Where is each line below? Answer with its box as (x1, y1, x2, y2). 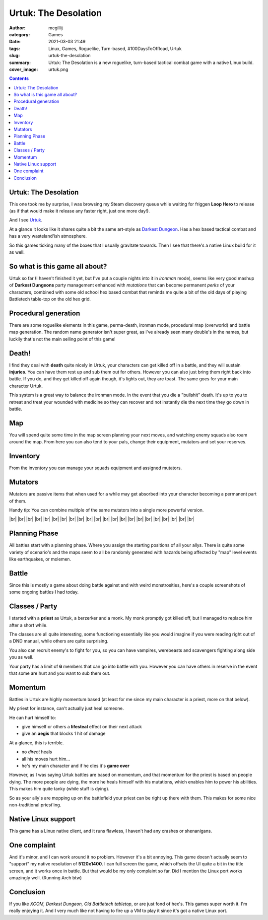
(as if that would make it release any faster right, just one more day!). (9, 208, 150, 214)
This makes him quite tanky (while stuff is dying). (9, 786, 110, 792)
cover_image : (9, 66, 38, 72)
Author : (9, 25, 26, 31)
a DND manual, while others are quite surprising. (9, 638, 109, 644)
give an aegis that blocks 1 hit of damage (21, 730, 106, 737)
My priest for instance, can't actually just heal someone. (9, 706, 124, 711)
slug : (9, 53, 20, 59)
